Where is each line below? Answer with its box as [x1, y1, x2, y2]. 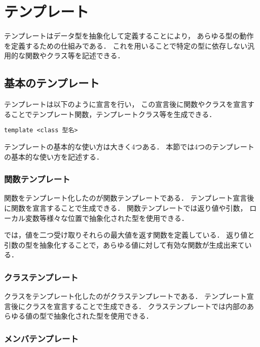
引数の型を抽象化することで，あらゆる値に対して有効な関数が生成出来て [4, 239, 245, 250]
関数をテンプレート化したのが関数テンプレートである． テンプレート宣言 [4, 192, 247, 203]
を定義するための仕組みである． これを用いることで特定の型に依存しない [4, 40, 248, 51]
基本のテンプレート [4, 75, 100, 91]
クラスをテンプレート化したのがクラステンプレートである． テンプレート [4, 291, 247, 301]
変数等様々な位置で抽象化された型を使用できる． [25, 212, 189, 223]
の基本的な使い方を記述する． [4, 151, 103, 162]
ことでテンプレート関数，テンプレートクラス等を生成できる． [11, 108, 216, 119]
